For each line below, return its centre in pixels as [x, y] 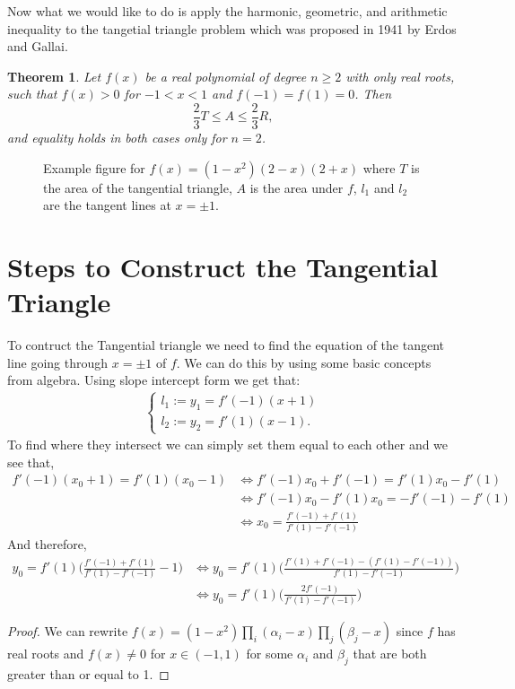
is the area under [297, 187]
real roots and [46, 654]
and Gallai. [38, 46]
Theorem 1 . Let [54, 76]
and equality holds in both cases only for [117, 138]
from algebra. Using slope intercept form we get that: [154, 380]
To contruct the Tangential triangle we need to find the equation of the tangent [226, 345]
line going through [58, 362]
